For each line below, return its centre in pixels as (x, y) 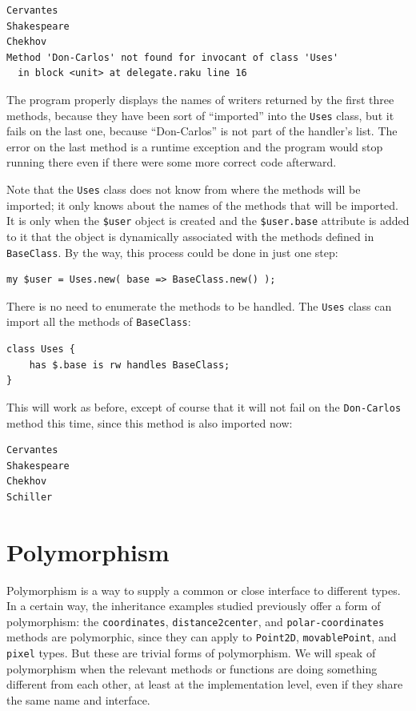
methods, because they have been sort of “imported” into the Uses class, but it (200, 115)
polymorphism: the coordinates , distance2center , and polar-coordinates (196, 621)
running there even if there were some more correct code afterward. (172, 162)
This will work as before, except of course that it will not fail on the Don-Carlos (204, 406)
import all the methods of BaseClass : (99, 321)
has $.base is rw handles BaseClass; (130, 365)
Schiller (30, 497)
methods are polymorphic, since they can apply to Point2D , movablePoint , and (202, 637)
